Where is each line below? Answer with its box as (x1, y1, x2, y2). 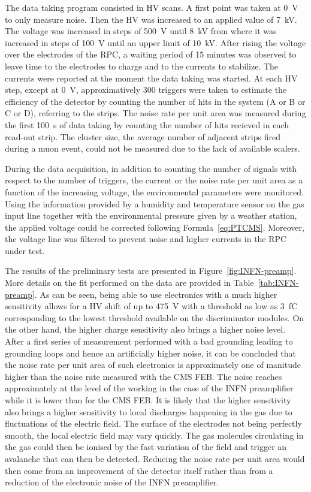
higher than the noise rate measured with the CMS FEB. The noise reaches (5, 370, 282, 382)
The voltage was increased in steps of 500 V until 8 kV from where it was (5, 25, 277, 37)
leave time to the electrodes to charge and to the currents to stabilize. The (5, 59, 279, 72)
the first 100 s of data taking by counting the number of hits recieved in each (5, 118, 289, 131)
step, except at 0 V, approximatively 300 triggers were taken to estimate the (5, 83, 287, 96)
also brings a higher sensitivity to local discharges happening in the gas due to (5, 405, 292, 418)
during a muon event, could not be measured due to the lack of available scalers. (5, 142, 300, 155)
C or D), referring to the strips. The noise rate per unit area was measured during (5, 107, 306, 119)
